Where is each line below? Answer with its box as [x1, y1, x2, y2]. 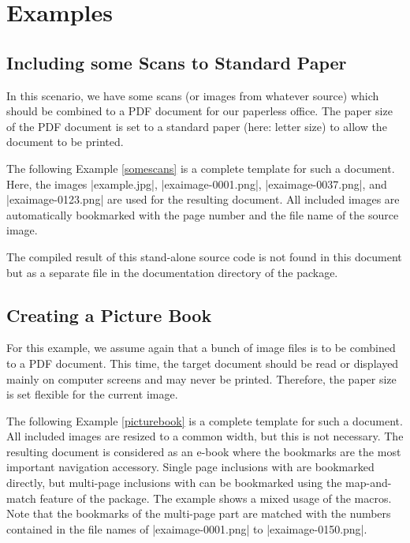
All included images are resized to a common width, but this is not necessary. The [6, 428, 404, 444]
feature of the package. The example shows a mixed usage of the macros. [39, 489, 392, 506]
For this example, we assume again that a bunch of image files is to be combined [6, 339, 396, 356]
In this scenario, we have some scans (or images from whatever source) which [6, 87, 379, 103]
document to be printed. [6, 133, 124, 150]
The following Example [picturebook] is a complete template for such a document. [6, 412, 403, 429]
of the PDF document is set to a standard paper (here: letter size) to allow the [6, 118, 387, 134]
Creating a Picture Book [6, 302, 212, 327]
